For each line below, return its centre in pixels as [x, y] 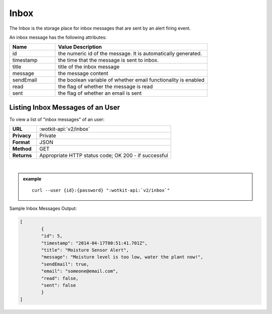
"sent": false [58, 285]
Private [48, 136]
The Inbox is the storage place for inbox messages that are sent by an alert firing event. [100, 28]
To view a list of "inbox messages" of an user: [57, 119]
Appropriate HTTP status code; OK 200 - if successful [104, 155]
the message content [83, 73]
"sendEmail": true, [65, 264]
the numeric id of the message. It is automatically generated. [130, 54]
